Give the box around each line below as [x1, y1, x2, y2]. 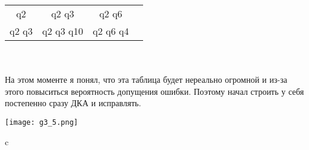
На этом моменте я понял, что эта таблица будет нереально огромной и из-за [5, 73, 287, 86]
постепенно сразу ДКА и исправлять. [5, 97, 141, 109]
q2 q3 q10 [42, 24, 84, 38]
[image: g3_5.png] [5, 118, 78, 127]
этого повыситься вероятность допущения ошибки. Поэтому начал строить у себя [5, 85, 304, 97]
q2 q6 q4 [93, 24, 129, 38]
